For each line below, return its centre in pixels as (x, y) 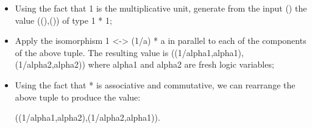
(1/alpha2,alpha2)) (50, 64)
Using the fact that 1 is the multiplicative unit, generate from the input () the (161, 8)
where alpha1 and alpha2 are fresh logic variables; (181, 64)
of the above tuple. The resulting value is (92, 52)
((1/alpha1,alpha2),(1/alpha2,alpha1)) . (87, 117)
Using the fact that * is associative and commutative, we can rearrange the (155, 84)
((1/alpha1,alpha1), (207, 52)
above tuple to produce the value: (78, 97)
